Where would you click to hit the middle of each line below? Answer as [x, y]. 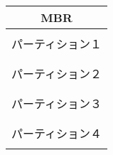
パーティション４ [57, 133]
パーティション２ [57, 74]
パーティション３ [57, 103]
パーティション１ [57, 44]
